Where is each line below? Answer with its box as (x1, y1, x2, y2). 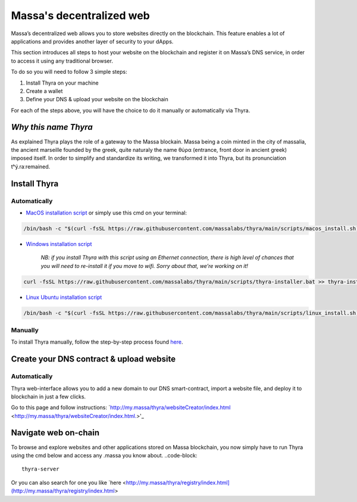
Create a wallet (26, 87, 63, 95)
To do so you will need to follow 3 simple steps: (11, 68, 127, 76)
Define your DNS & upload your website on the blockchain (26, 96, 169, 103)
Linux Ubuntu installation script (26, 294, 102, 301)
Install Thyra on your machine (26, 79, 99, 86)
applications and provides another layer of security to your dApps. (11, 38, 174, 45)
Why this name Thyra (11, 122, 93, 132)
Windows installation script (26, 240, 92, 247)
